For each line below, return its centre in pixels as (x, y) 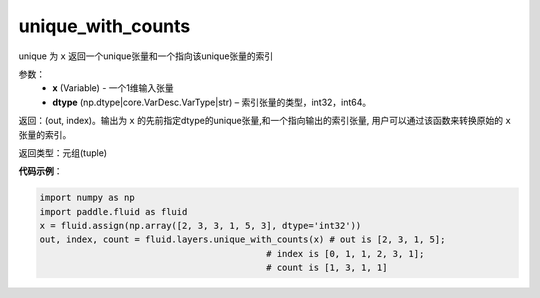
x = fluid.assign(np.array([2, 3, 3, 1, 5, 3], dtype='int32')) (200, 226)
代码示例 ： (40, 171)
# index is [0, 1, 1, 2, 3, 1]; (345, 253)
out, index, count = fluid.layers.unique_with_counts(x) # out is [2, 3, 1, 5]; (242, 239)
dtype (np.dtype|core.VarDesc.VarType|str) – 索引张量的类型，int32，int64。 (212, 102)
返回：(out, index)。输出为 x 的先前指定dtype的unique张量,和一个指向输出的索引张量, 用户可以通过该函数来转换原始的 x (265, 121)
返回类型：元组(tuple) (63, 152)
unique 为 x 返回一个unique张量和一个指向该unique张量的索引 (146, 56)
